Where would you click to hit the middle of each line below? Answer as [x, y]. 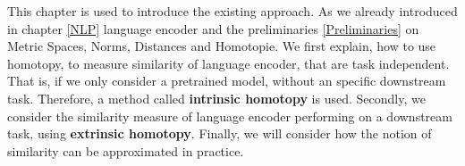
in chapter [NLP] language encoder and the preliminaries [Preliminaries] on [213, 28]
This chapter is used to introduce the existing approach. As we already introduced [232, 11]
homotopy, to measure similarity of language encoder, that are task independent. [228, 63]
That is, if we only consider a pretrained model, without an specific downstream [227, 81]
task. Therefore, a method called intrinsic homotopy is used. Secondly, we [216, 98]
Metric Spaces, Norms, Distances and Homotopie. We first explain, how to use [222, 46]
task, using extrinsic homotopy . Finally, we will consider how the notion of [220, 133]
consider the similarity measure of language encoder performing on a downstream [230, 116]
